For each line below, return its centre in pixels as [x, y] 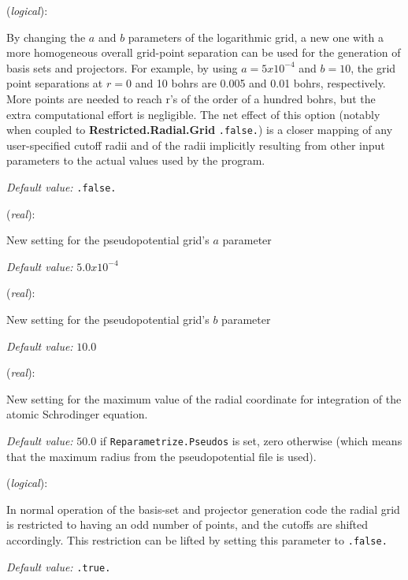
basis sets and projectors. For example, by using [122, 67]
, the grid [373, 67]
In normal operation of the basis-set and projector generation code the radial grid [203, 509]
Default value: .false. [61, 187]
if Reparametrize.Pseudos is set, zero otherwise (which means [251, 441]
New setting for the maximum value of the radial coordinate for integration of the [204, 398]
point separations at [55, 83]
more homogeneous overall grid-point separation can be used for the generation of [204, 52]
